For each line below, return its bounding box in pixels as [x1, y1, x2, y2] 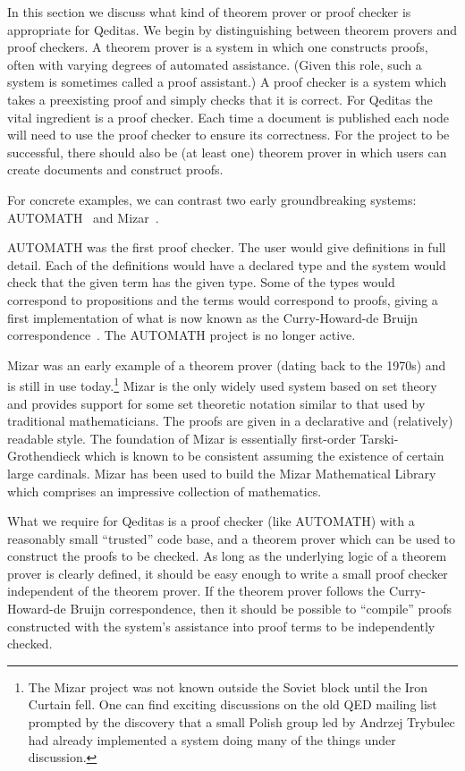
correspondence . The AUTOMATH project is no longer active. [7, 326, 356, 344]
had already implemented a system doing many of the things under [28, 730, 396, 749]
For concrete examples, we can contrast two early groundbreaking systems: [7, 190, 417, 208]
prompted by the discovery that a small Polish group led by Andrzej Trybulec [28, 713, 455, 732]
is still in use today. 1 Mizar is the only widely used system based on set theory [7, 374, 437, 394]
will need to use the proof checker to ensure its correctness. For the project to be [7, 125, 450, 144]
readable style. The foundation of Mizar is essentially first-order [7, 428, 356, 447]
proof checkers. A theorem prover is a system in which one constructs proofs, [7, 38, 428, 56]
